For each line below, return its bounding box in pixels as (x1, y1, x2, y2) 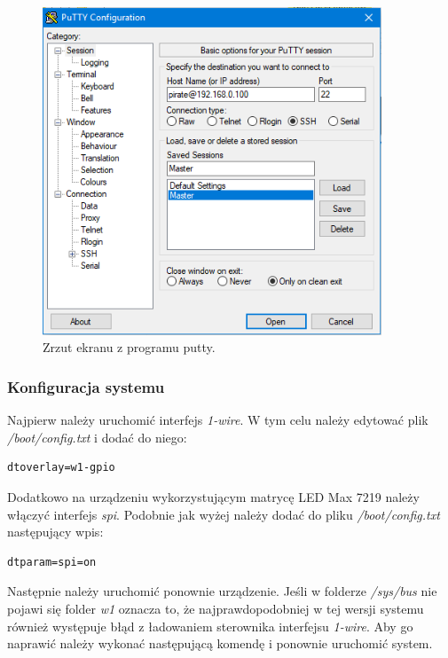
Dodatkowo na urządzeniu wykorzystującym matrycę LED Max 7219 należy (7, 487, 420, 505)
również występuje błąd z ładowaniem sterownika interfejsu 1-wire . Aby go (7, 616, 413, 635)
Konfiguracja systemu (7, 375, 165, 397)
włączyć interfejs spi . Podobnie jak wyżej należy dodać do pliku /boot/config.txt (7, 505, 440, 523)
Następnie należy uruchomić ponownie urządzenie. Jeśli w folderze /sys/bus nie (7, 582, 437, 600)
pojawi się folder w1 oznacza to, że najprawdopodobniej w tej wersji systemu (7, 599, 424, 617)
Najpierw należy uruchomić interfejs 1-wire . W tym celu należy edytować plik (7, 411, 428, 429)
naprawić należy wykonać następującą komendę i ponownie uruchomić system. (7, 634, 433, 653)
